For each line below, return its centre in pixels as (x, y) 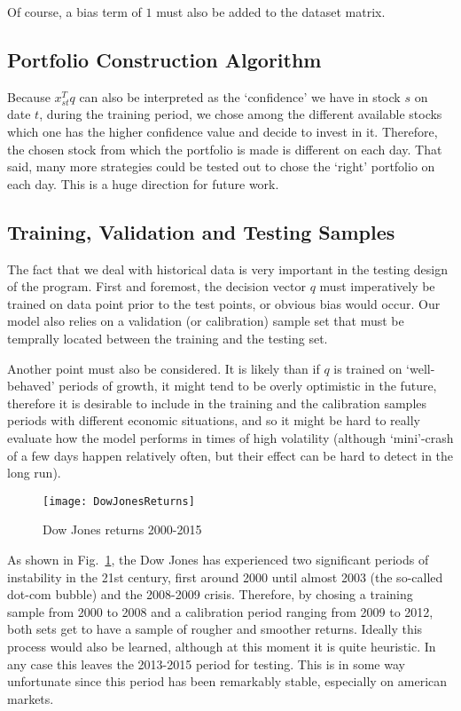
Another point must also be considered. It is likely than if (164, 368)
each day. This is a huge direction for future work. (143, 183)
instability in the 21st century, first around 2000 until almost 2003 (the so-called (225, 577)
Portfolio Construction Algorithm (164, 59)
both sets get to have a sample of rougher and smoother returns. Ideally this (215, 629)
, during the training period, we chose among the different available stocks (241, 114)
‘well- (421, 368)
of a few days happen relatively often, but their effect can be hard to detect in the (230, 455)
